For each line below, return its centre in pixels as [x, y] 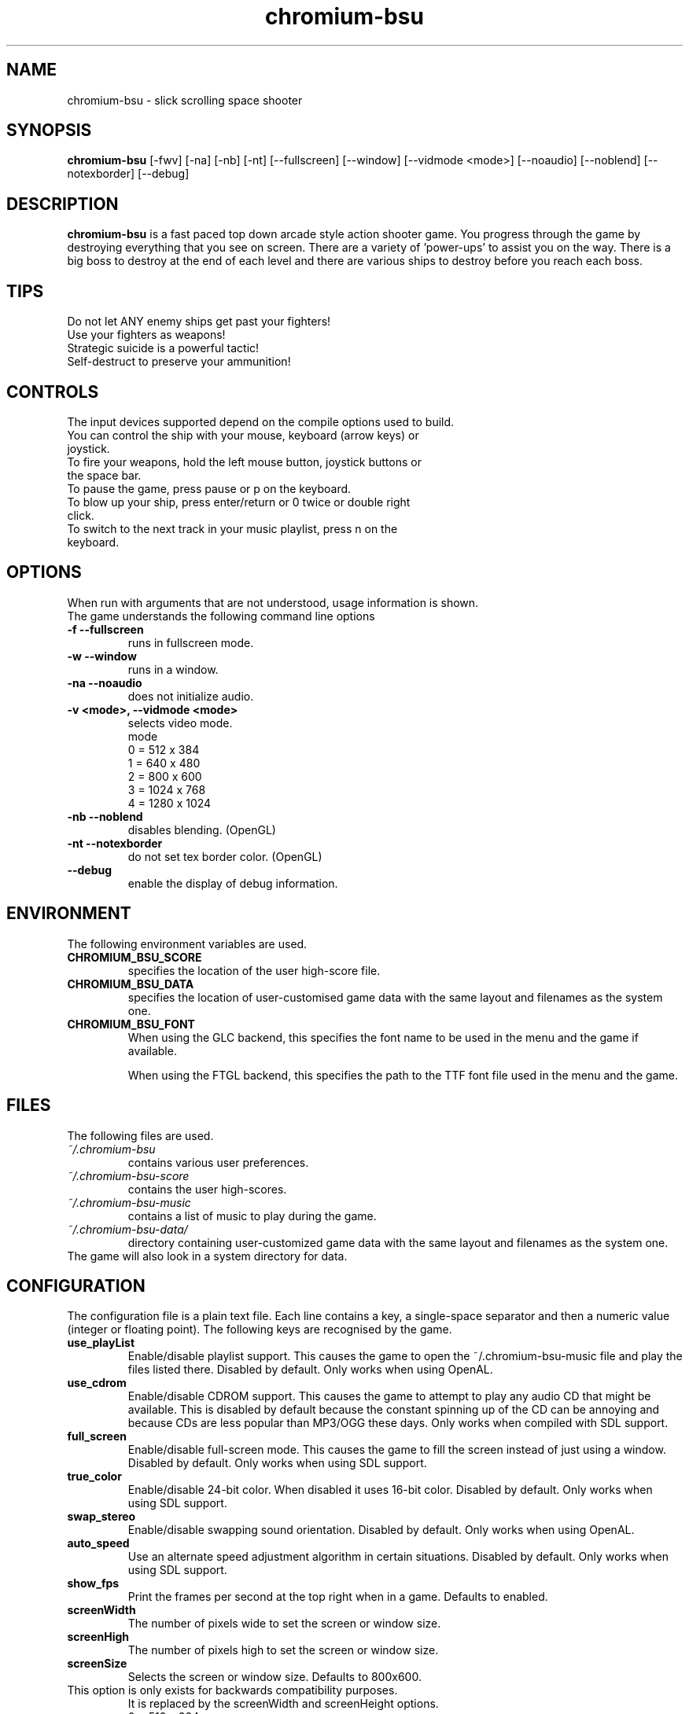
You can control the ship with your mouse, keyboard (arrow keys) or [243, 435]
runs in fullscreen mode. [191, 642]
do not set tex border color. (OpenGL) [225, 856]
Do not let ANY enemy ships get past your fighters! [199, 322]
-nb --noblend [105, 816]
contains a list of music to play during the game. [252, 1216]
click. [81, 515]
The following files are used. [140, 1135]
